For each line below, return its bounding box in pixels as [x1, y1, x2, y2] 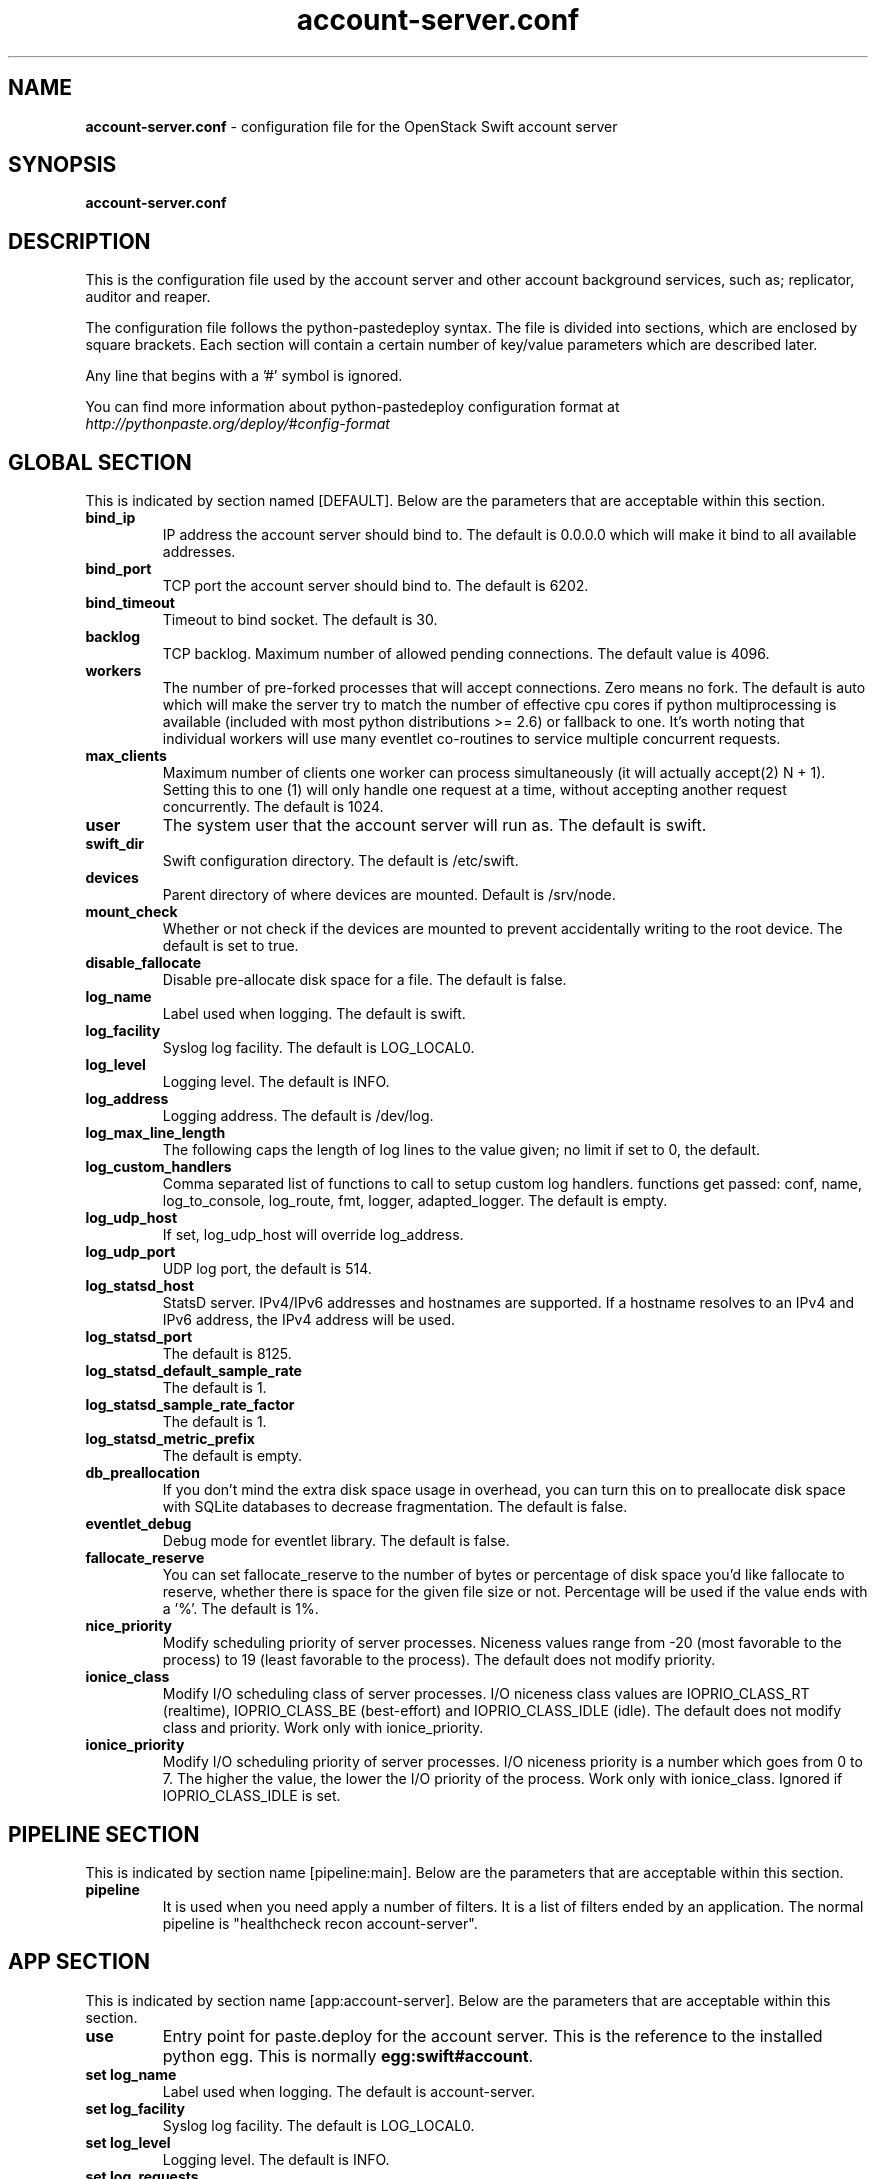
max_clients [85, 747, 167, 765]
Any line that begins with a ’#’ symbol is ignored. [85, 367, 403, 385]
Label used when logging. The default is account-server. [162, 2082, 536, 2100]
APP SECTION [8, 1949, 151, 1975]
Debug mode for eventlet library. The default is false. [162, 1532, 510, 1550]
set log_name [85, 2065, 177, 2083]
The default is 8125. [162, 1345, 292, 1363]
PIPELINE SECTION [8, 1821, 200, 1847]
